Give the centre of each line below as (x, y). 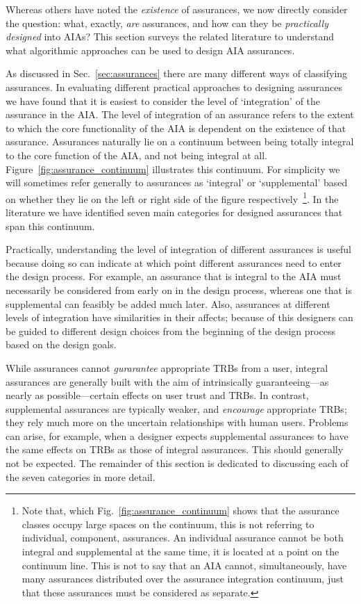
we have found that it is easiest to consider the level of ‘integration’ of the (163, 100)
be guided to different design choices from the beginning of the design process (170, 330)
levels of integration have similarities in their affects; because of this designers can (179, 317)
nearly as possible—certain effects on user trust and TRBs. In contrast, (157, 395)
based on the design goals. (61, 344)
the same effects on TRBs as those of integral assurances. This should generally (175, 449)
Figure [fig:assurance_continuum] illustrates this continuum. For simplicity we (173, 169)
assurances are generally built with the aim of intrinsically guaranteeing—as (167, 381)
